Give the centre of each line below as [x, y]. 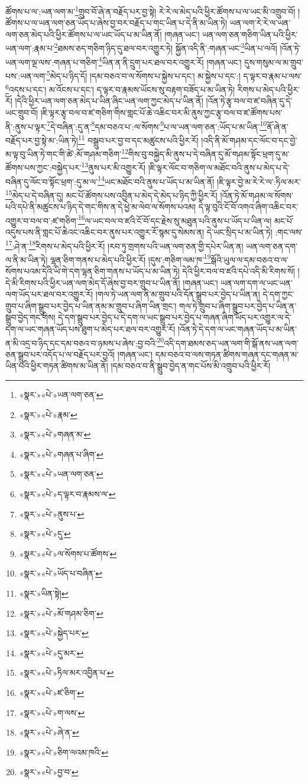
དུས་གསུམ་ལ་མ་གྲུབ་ [274, 62]
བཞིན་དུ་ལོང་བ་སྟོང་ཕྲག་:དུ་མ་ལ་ [52, 181]
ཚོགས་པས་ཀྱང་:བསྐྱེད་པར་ [43, 168]
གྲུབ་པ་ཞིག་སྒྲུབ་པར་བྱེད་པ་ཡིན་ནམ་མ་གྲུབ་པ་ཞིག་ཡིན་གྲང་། [91, 305]
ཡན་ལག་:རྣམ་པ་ [30, 48]
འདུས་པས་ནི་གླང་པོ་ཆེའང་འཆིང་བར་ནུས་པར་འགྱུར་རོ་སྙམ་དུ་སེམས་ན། [105, 231]
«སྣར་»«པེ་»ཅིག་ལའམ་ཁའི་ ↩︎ [64, 752]
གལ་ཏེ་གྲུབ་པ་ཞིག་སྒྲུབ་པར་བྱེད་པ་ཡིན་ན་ [238, 305]
